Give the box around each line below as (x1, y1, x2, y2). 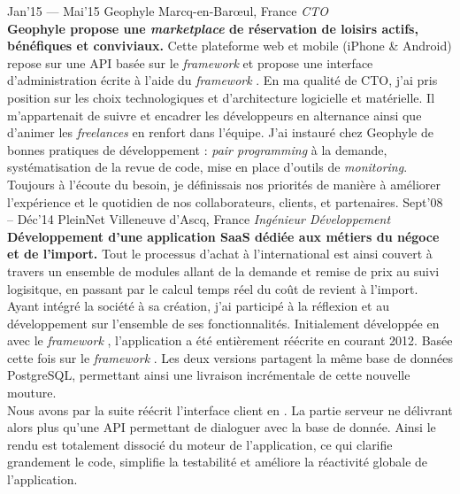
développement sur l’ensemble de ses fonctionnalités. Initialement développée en (7, 313, 440, 332)
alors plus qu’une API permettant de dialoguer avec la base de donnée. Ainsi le (7, 418, 436, 436)
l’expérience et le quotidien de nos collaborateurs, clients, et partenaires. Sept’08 (7, 192, 443, 211)
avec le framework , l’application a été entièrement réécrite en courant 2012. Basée (7, 331, 453, 350)
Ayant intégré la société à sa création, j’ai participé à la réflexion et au (7, 297, 389, 315)
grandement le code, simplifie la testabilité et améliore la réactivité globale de (7, 452, 428, 471)
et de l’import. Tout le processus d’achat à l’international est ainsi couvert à (7, 244, 433, 263)
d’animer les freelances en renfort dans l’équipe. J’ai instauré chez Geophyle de (7, 123, 433, 142)
